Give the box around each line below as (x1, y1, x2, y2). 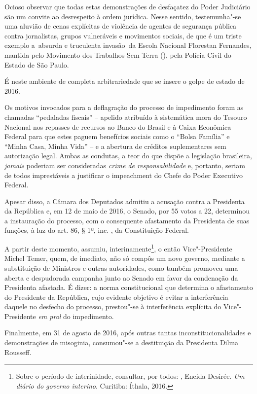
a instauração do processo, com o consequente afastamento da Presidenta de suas (4, 215, 250, 225)
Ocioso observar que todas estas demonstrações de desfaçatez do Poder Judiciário (4, 1, 251, 11)
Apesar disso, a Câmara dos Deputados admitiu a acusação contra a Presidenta (4, 196, 245, 206)
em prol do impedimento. (38, 311, 114, 321)
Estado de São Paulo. (4, 59, 69, 70)
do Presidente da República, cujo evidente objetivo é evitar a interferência (4, 291, 228, 302)
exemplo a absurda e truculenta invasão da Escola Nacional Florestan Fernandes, (4, 40, 252, 50)
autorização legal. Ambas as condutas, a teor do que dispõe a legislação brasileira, (4, 150, 252, 161)
